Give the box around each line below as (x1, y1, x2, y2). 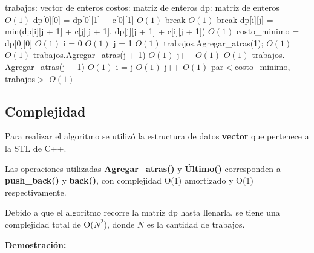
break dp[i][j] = (217, 13, 273, 25)
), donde (103, 217, 135, 230)
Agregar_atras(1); (196, 36, 264, 49)
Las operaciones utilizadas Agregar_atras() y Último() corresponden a (5, 162, 281, 175)
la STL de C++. (5, 141, 67, 154)
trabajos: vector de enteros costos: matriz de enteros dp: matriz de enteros (5, 1, 280, 13)
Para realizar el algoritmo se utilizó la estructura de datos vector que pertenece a (5, 130, 309, 143)
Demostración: (5, 238, 67, 251)
